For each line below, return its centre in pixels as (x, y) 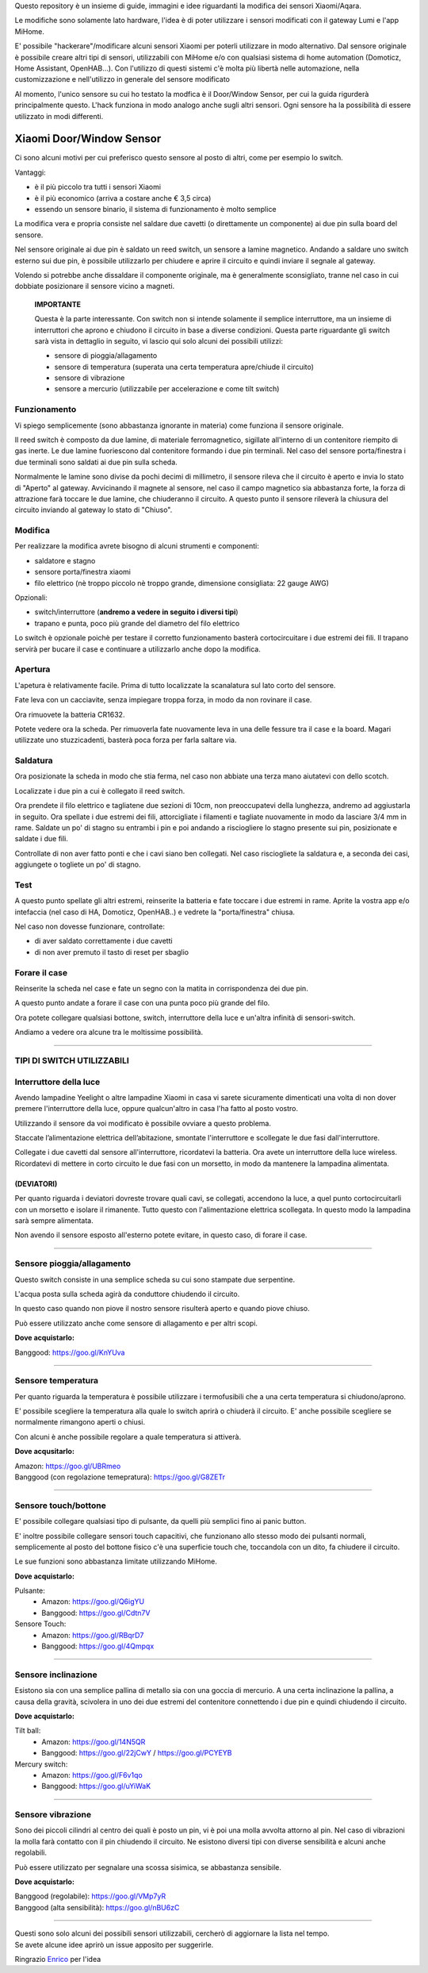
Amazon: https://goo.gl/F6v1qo (92, 1775)
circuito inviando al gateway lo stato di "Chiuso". (94, 510)
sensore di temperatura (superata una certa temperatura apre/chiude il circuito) (184, 367)
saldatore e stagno (65, 560)
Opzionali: (31, 598)
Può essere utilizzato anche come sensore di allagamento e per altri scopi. (136, 1323)
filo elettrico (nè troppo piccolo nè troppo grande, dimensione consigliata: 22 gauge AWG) (182, 583)
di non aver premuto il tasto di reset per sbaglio (112, 952)
